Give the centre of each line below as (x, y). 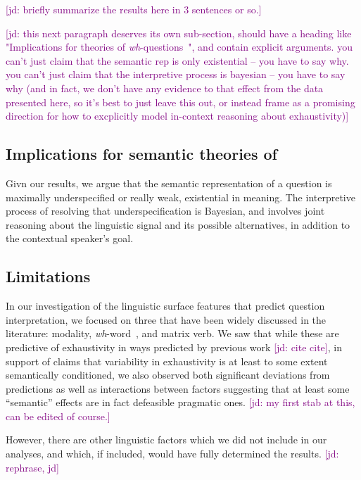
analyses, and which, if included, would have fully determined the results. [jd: (172, 454)
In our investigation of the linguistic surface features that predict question (165, 306)
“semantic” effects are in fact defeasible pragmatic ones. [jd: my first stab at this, (180, 402)
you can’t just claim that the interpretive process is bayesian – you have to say (176, 74)
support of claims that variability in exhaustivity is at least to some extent (167, 361)
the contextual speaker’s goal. (70, 238)
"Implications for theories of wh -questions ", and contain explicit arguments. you (179, 47)
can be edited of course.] (58, 416)
